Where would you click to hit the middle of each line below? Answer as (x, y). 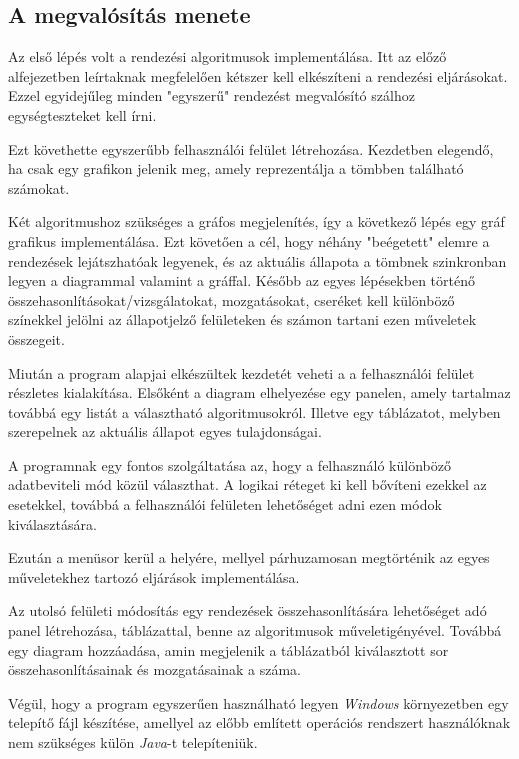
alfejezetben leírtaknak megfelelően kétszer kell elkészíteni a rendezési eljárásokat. (258, 75)
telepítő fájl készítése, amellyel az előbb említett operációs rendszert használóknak (259, 722)
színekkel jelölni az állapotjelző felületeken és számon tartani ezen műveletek (242, 319)
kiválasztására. (52, 523)
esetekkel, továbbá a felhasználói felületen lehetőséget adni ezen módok (225, 504)
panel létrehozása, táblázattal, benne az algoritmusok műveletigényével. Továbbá (255, 630)
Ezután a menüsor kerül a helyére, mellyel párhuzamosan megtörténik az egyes (249, 557)
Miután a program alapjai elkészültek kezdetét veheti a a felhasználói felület (241, 372)
